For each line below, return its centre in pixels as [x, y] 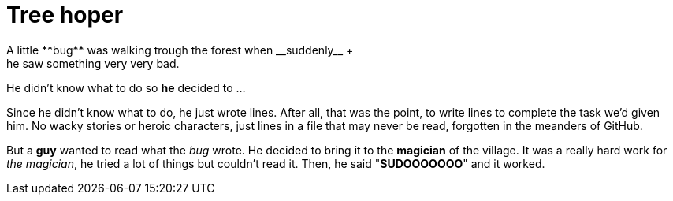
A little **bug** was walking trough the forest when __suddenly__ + [180, 50]
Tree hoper [65, 15]
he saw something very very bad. [93, 63]
